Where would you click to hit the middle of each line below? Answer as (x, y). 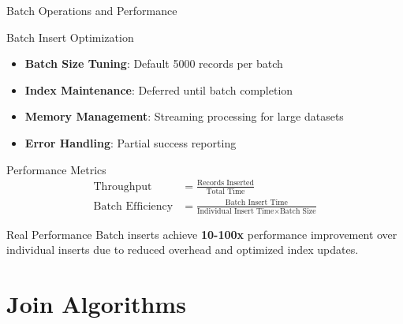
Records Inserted (226, 183)
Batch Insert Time (256, 203)
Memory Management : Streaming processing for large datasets (184, 116)
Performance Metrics (56, 169)
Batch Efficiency (133, 206)
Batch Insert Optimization (70, 37)
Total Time (226, 192)
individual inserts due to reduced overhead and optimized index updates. (183, 250)
